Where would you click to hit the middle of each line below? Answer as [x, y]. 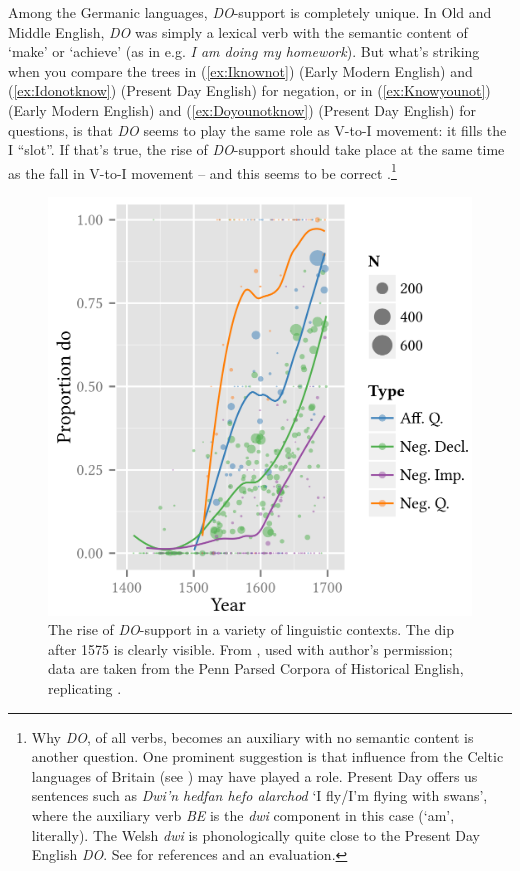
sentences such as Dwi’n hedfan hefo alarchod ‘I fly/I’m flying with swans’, [259, 795]
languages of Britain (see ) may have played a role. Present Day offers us [254, 775]
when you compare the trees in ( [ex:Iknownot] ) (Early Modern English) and [240, 70]
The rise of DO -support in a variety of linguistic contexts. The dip [251, 629]
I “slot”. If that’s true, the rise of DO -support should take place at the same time [256, 149]
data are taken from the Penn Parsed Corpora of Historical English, [256, 668]
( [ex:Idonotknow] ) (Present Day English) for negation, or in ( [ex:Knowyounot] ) [249, 90]
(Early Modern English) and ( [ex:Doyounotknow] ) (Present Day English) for [242, 109]
